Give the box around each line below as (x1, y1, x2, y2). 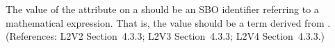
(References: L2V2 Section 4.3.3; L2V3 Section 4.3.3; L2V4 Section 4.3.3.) (6, 29, 325, 43)
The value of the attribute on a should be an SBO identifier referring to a (6, 2, 319, 16)
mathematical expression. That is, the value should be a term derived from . (6, 15, 331, 29)
